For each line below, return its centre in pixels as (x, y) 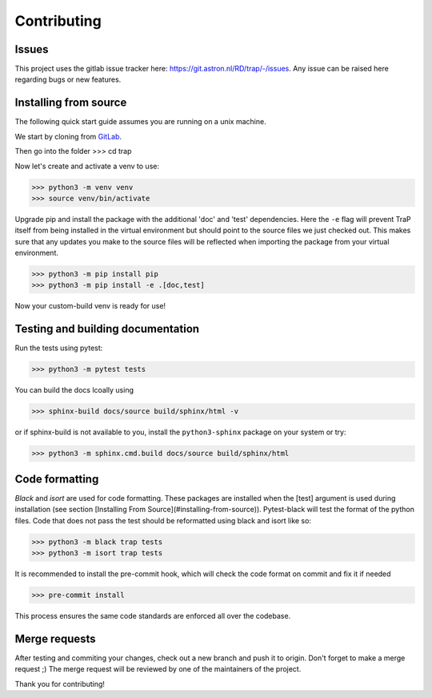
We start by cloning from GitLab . (68, 136)
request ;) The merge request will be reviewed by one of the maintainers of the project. (158, 669)
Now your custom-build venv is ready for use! (90, 306)
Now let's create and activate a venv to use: (87, 166)
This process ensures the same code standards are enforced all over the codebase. (153, 615)
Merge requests (55, 638)
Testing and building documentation (107, 329)
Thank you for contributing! (60, 684)
